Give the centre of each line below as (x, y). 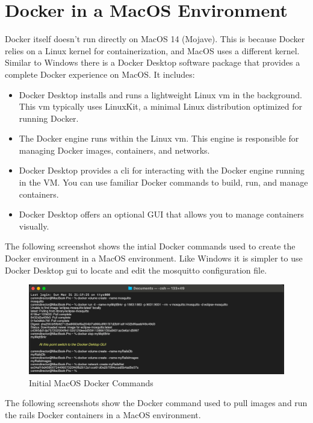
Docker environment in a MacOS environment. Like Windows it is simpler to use (154, 258)
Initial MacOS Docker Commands (91, 382)
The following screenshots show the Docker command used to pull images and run (156, 403)
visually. (34, 226)
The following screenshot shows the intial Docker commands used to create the (150, 246)
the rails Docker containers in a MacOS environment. (103, 415)
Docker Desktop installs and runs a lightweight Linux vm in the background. (160, 94)
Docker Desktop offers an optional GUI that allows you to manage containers (161, 214)
